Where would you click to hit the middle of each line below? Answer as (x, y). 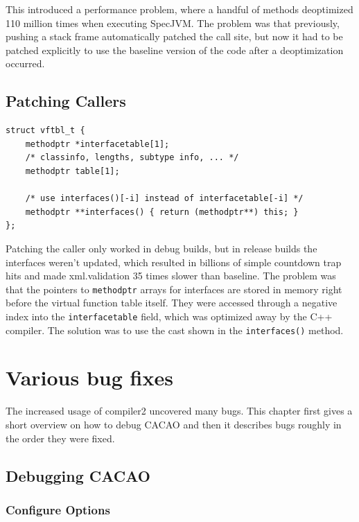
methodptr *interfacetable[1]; (97, 144)
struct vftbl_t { (45, 131)
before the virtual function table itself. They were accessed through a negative (172, 303)
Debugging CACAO (78, 475)
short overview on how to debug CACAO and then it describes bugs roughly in (174, 424)
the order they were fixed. (60, 438)
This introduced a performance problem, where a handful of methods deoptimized (179, 9)
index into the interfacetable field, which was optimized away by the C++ (169, 316)
